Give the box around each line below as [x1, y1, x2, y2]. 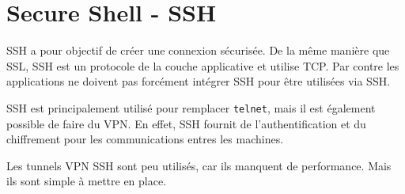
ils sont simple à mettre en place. [6, 173, 167, 189]
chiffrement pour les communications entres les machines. [6, 131, 284, 147]
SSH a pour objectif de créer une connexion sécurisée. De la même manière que [6, 42, 390, 59]
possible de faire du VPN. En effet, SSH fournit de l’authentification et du [6, 115, 366, 131]
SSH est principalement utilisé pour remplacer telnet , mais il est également [6, 99, 376, 116]
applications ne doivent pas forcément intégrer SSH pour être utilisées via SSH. [6, 73, 391, 89]
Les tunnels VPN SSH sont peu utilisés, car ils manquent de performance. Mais [6, 157, 392, 173]
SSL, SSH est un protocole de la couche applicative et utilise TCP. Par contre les [6, 57, 399, 74]
